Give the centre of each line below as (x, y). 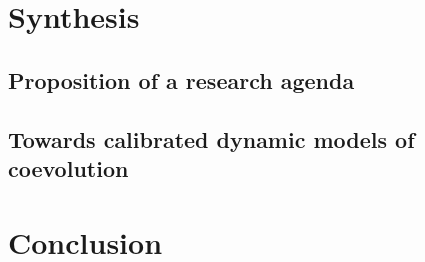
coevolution (68, 167)
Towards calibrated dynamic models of (211, 138)
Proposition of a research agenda (181, 79)
